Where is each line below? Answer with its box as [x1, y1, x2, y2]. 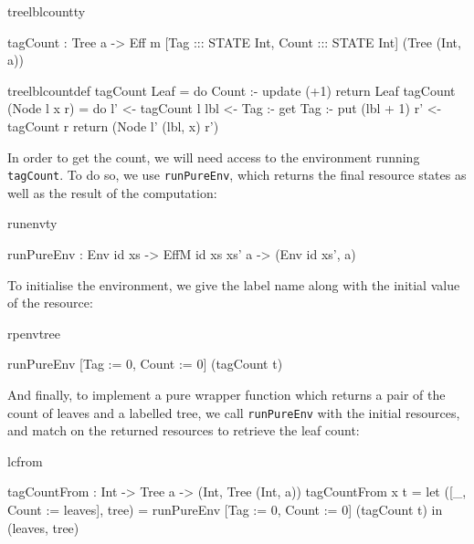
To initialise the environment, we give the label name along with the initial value [7, 275, 460, 294]
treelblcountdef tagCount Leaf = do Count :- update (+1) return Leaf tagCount [7, 80, 456, 99]
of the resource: [7, 293, 93, 312]
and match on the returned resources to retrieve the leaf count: [7, 421, 360, 440]
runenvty [7, 214, 58, 233]
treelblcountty [7, 2, 86, 20]
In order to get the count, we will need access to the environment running [7, 147, 420, 166]
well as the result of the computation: [7, 183, 217, 202]
